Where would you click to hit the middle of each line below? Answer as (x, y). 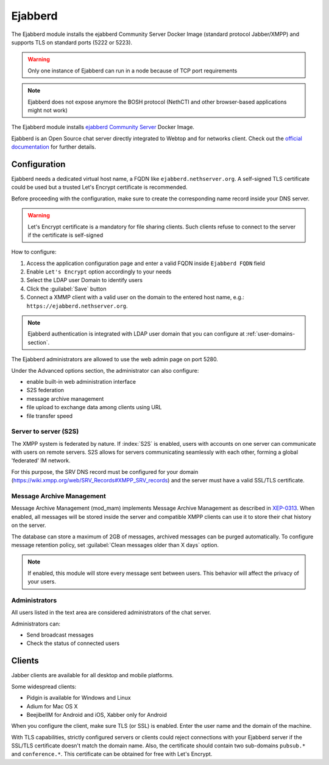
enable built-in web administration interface (81, 382)
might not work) (48, 110)
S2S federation (45, 390)
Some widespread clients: (44, 686)
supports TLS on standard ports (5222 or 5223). (72, 42)
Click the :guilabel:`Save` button (66, 289)
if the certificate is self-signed (65, 235)
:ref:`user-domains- (271, 334)
